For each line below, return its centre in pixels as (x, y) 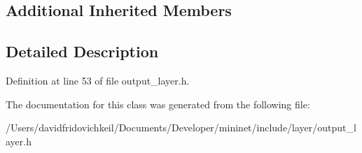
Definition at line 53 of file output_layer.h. (98, 80)
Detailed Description (82, 51)
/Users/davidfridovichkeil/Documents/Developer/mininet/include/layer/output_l (181, 127)
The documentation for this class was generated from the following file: (158, 104)
